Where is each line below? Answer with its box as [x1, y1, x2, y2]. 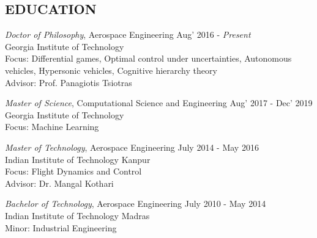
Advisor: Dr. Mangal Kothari [5, 176, 114, 189]
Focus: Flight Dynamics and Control [5, 165, 142, 178]
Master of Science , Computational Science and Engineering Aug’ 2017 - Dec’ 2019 [5, 96, 313, 109]
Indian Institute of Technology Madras [5, 209, 150, 222]
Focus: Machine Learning [5, 120, 99, 133]
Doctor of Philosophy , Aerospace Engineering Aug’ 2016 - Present [5, 28, 251, 41]
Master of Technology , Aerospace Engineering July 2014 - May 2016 [5, 140, 259, 153]
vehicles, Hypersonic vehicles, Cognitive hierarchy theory [5, 63, 217, 76]
